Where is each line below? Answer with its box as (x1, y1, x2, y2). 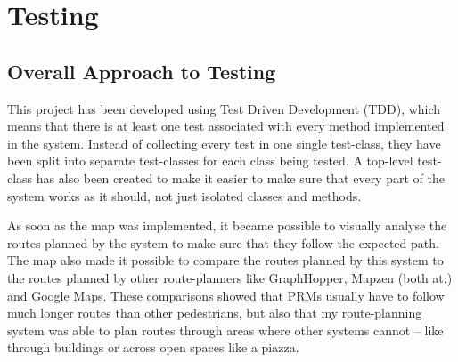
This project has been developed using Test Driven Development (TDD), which (7, 99, 441, 117)
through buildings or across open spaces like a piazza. (7, 338, 299, 357)
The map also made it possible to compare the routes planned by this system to (7, 251, 444, 269)
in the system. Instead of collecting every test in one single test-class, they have (7, 133, 441, 152)
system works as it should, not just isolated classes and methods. (7, 186, 362, 205)
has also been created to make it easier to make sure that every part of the (36, 168, 445, 187)
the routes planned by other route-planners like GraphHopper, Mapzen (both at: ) (7, 268, 453, 286)
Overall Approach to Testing (7, 57, 276, 84)
